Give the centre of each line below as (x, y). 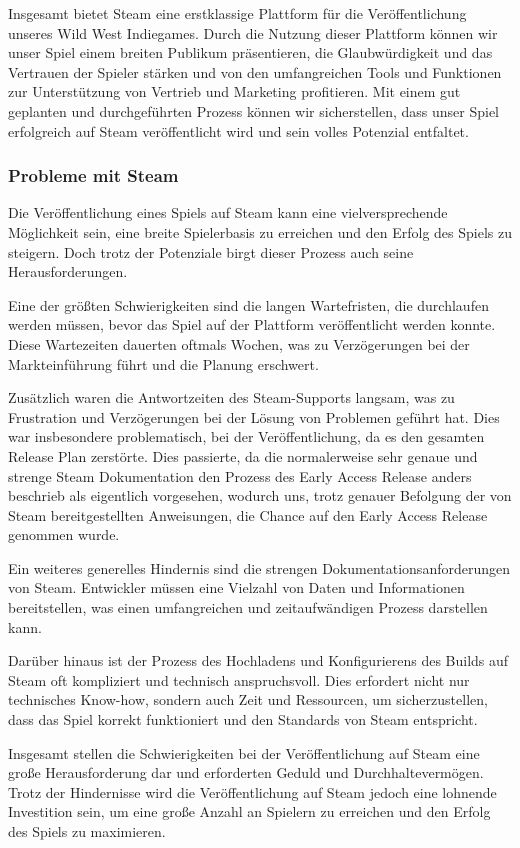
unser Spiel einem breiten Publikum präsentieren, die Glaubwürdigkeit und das (250, 52)
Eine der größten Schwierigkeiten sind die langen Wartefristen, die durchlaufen (248, 304)
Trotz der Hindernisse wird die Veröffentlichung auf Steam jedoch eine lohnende (252, 791)
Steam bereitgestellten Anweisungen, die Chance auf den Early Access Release (248, 514)
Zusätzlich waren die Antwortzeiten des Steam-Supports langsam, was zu (231, 397)
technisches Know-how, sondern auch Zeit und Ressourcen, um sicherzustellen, (248, 699)
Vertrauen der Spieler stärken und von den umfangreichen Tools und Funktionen (255, 71)
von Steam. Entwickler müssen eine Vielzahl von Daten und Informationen (236, 587)
